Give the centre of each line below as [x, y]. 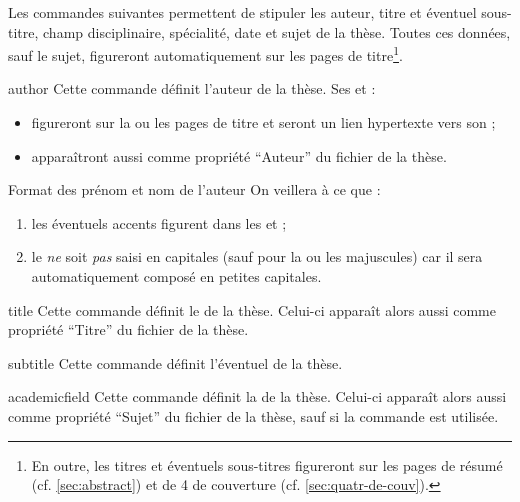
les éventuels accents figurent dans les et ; [159, 222]
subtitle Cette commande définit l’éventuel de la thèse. [175, 362]
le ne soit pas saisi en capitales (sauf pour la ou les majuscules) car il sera [257, 256]
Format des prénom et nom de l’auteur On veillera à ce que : [194, 189]
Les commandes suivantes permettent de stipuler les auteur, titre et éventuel [242, 12]
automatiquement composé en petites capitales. [176, 276]
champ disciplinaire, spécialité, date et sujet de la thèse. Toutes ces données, [277, 31]
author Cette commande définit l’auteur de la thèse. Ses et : [192, 88]
